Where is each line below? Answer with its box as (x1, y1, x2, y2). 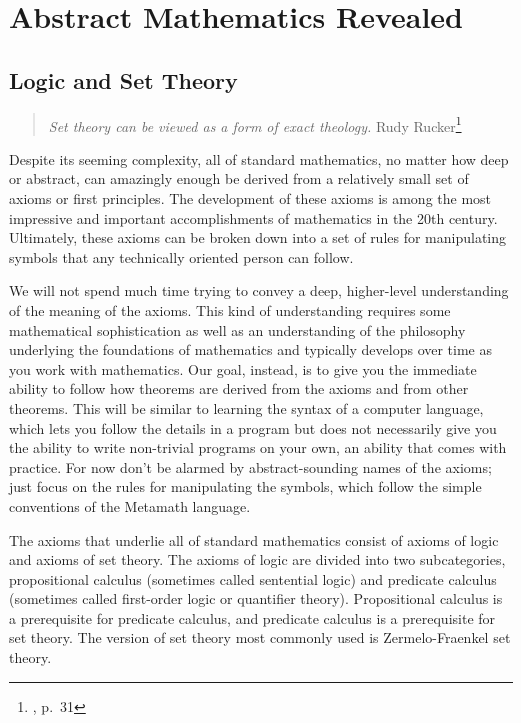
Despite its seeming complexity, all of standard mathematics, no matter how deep (9, 148, 509, 169)
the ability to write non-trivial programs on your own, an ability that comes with (9, 437, 507, 458)
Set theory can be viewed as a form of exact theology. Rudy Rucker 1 (48, 112, 462, 136)
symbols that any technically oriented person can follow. (9, 246, 354, 267)
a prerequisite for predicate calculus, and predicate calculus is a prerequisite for (9, 607, 496, 628)
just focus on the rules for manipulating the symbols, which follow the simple (9, 476, 482, 497)
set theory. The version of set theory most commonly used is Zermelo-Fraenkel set (9, 627, 511, 648)
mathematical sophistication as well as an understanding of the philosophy (9, 319, 466, 340)
